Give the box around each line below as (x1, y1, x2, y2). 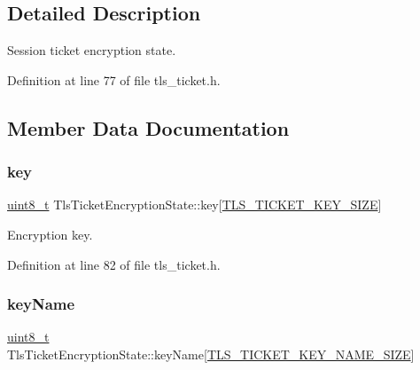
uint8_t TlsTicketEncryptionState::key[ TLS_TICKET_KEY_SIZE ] (7, 195, 382, 214)
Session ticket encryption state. (7, 41, 176, 59)
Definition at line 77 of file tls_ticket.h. (7, 70, 221, 89)
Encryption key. (7, 224, 93, 243)
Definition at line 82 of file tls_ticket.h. (7, 255, 221, 273)
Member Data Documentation (7, 114, 290, 141)
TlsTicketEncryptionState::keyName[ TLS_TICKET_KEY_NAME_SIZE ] (7, 344, 415, 363)
